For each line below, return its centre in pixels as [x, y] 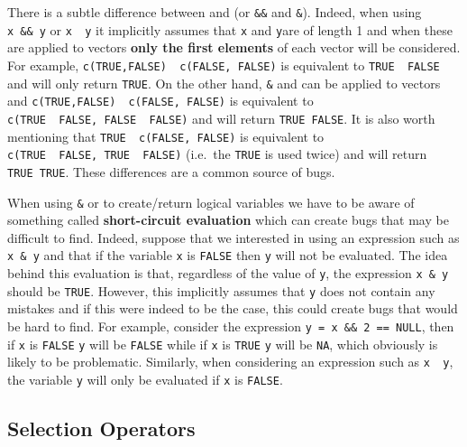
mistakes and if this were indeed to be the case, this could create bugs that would [233, 308]
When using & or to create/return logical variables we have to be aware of [211, 202]
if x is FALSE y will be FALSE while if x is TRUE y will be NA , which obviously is [223, 344]
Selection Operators [101, 428]
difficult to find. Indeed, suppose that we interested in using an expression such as [233, 237]
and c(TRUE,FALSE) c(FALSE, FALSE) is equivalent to [160, 101]
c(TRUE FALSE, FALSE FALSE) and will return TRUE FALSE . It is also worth [221, 118]
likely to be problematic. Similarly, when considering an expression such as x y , [230, 362]
